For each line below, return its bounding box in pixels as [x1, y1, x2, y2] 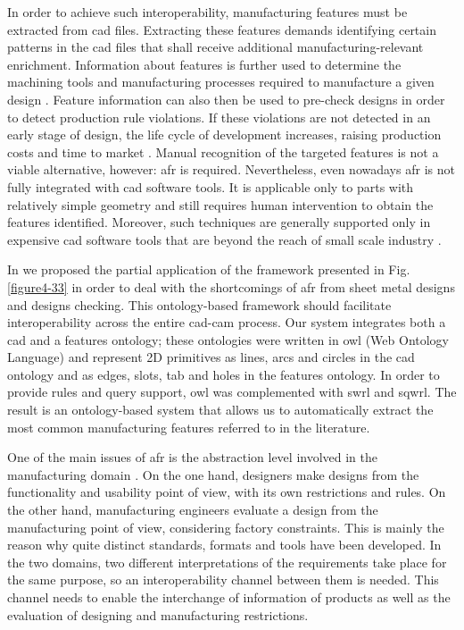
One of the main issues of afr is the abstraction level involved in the [7, 448, 378, 466]
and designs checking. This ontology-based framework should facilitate [7, 295, 392, 314]
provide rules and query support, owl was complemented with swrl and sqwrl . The [7, 382, 457, 401]
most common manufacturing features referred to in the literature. [7, 417, 370, 436]
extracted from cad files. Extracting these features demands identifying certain [7, 20, 436, 38]
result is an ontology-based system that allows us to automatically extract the [7, 400, 434, 419]
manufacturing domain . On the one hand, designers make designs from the [7, 465, 419, 483]
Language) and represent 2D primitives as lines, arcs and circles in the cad [7, 348, 415, 366]
